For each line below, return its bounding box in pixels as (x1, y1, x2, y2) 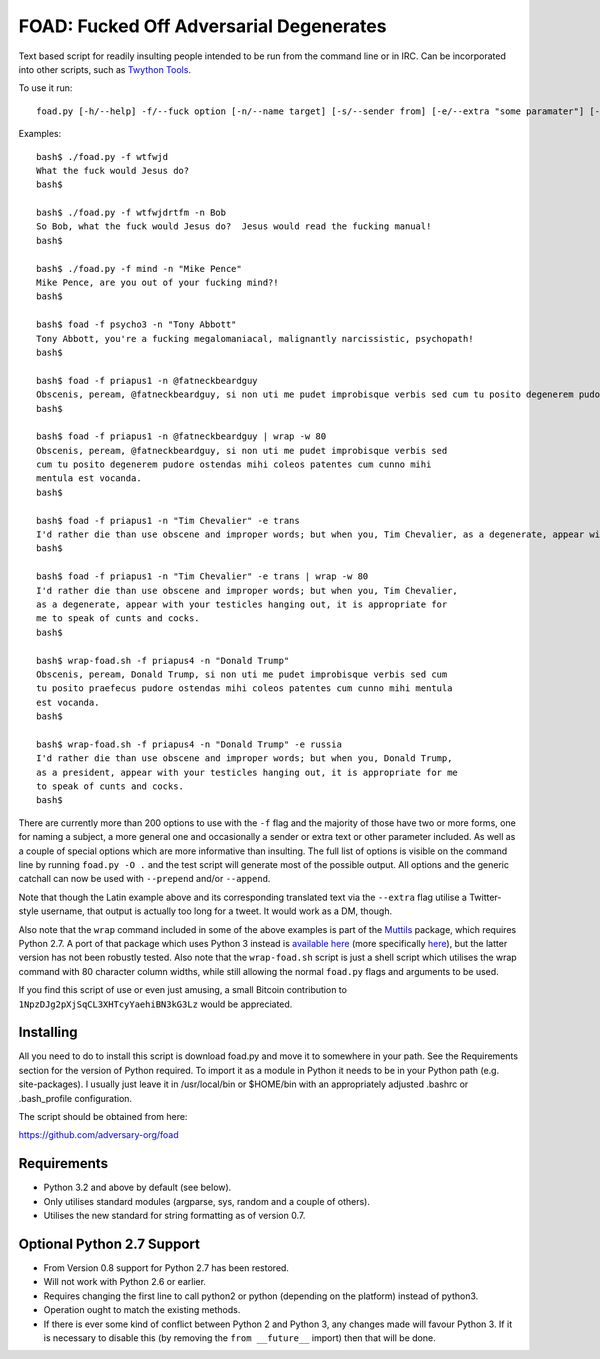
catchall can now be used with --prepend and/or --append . (18, 873, 271, 885)
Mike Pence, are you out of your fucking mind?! (36, 277, 279, 289)
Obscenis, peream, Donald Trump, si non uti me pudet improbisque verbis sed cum (36, 668, 448, 680)
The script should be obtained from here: (18, 1111, 188, 1123)
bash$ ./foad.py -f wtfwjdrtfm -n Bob (36, 207, 227, 219)
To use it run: (18, 82, 73, 94)
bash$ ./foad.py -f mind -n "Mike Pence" (36, 263, 242, 274)
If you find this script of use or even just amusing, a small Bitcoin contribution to (18, 984, 347, 996)
